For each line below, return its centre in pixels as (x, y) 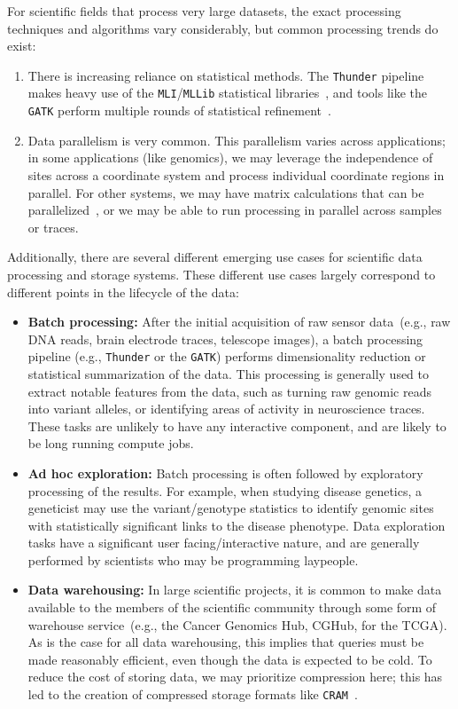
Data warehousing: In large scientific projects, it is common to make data (235, 590)
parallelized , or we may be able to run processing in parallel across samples (235, 210)
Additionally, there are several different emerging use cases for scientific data (215, 257)
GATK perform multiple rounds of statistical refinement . (179, 110)
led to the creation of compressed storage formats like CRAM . (193, 694)
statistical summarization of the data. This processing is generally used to (229, 373)
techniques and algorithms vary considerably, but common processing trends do (223, 28)
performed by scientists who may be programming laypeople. (193, 559)
